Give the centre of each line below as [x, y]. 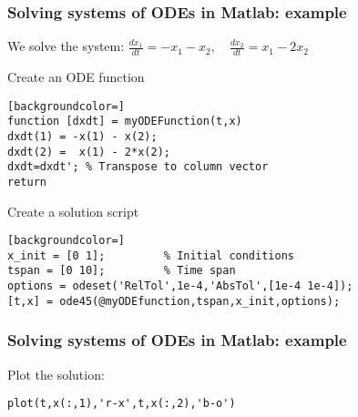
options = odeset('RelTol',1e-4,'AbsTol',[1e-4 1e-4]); [180, 286]
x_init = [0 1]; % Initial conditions [151, 255]
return [27, 182]
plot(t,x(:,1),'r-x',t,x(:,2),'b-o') [122, 404]
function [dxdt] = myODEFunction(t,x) [125, 122]
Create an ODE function [76, 77]
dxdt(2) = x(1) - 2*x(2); [89, 152]
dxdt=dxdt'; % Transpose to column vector [138, 167]
